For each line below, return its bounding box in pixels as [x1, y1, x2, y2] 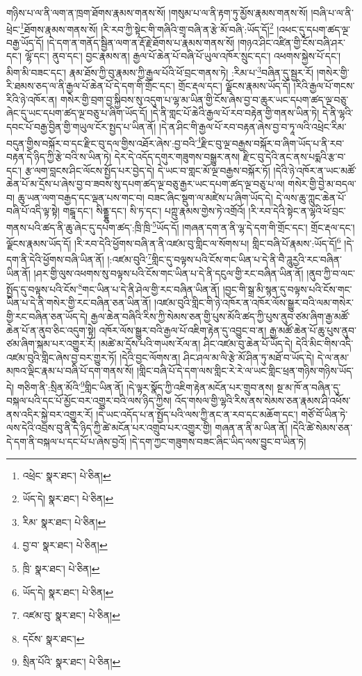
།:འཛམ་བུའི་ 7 [107, 250, 152, 267]
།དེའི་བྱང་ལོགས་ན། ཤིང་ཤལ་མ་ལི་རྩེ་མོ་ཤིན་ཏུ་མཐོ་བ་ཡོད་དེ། [120, 349, 315, 364]
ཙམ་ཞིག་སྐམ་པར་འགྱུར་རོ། [6, 336, 96, 351]
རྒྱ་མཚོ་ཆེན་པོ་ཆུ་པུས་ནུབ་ [270, 322, 356, 337]
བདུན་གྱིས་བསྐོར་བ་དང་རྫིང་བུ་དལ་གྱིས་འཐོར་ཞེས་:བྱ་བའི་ [6, 135, 197, 150]
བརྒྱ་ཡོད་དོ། [6, 35, 44, 49]
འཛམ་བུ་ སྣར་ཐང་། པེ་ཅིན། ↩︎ [22, 608, 120, 623]
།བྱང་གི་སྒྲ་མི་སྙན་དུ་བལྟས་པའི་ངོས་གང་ [222, 281, 352, 296]
